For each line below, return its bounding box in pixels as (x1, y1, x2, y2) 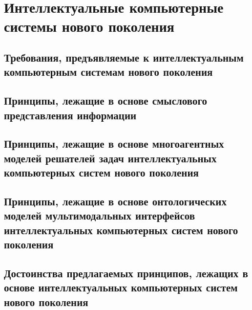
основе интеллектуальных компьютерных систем (4, 280, 238, 295)
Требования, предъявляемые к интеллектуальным (4, 49, 244, 65)
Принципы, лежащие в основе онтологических (4, 193, 227, 208)
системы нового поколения (4, 16, 175, 36)
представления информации (4, 107, 137, 122)
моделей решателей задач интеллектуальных (4, 150, 217, 165)
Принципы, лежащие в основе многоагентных (4, 136, 224, 151)
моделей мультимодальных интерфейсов (4, 208, 195, 223)
